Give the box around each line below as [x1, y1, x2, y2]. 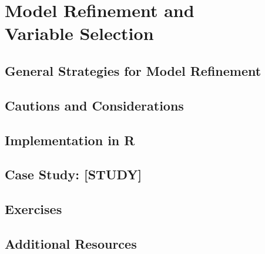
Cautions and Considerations [5, 96, 184, 114]
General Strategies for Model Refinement [5, 61, 261, 79]
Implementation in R [5, 131, 135, 149]
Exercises [5, 200, 62, 218]
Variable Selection [5, 21, 154, 45]
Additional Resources [5, 234, 137, 252]
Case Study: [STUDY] [5, 165, 142, 183]
